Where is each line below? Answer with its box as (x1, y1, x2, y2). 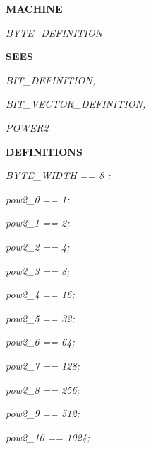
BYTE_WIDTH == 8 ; (6, 168, 111, 183)
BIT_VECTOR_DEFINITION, (6, 96, 146, 111)
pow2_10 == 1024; (6, 429, 90, 444)
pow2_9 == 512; (6, 406, 80, 421)
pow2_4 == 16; (6, 287, 75, 302)
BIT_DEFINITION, (6, 72, 95, 87)
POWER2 (6, 120, 49, 135)
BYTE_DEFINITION (6, 25, 103, 40)
